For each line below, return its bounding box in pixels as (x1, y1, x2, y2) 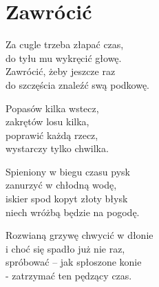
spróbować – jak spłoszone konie (6, 255, 142, 269)
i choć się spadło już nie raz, (6, 241, 125, 255)
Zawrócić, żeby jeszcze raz (6, 64, 116, 78)
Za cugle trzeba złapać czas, (6, 37, 124, 52)
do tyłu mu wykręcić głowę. (6, 50, 122, 65)
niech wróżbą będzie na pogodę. (6, 204, 140, 219)
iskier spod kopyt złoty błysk (6, 191, 128, 206)
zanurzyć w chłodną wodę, (6, 178, 117, 192)
